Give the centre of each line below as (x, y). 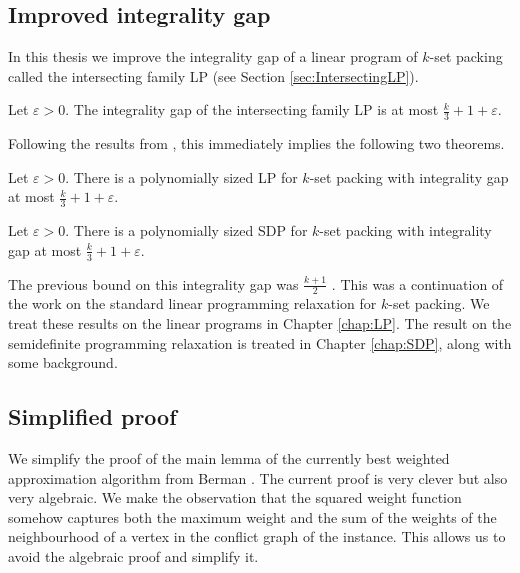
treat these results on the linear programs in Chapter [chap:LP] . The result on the (260, 323)
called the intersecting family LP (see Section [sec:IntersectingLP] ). (213, 75)
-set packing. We (439, 303)
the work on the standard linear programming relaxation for (192, 303)
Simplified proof (92, 416)
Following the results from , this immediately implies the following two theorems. (256, 143)
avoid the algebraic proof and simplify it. (133, 556)
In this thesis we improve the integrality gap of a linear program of (213, 56)
